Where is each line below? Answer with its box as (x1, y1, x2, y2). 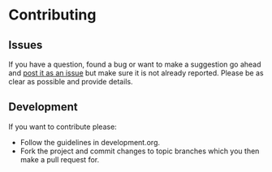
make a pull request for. (19, 154, 100, 164)
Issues (8, 38, 43, 52)
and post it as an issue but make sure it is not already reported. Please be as (8, 68, 264, 78)
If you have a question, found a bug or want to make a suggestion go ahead (8, 59, 261, 69)
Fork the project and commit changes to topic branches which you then (19, 146, 260, 156)
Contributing (8, 6, 97, 24)
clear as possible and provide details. (8, 77, 133, 86)
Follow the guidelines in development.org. (19, 137, 161, 147)
